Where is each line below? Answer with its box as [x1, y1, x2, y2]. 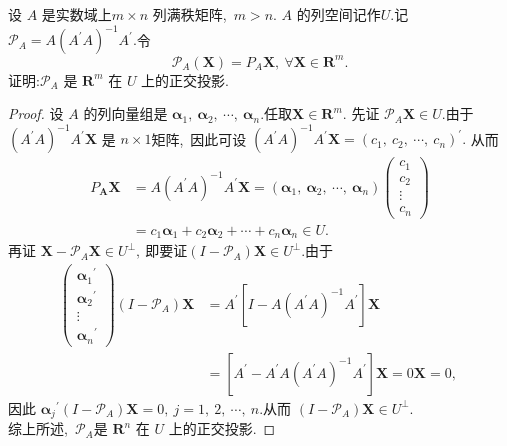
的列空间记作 [296, 4, 381, 24]
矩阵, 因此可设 [151, 128, 247, 149]
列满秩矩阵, [152, 4, 227, 24]
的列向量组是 [83, 103, 168, 124]
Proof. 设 [8, 103, 64, 124]
